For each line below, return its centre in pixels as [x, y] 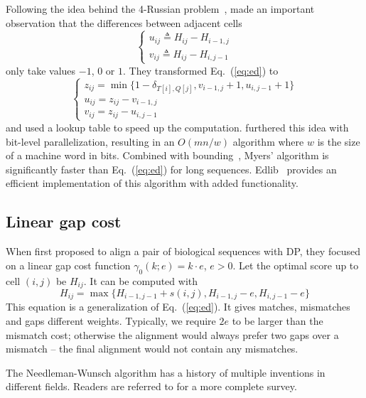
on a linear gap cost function [68, 265]
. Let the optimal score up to [296, 265]
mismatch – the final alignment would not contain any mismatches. [152, 349]
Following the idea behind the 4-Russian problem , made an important [160, 9]
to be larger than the [278, 321]
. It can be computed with [141, 280]
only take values [41, 70]
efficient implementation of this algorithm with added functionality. [152, 183]
